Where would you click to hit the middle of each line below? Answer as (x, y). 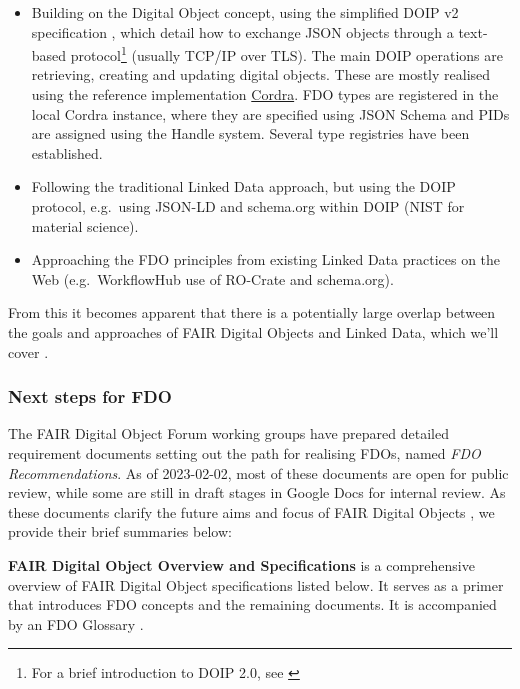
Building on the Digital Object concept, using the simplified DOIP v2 (245, 12)
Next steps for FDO (90, 396)
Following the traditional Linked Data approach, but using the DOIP (243, 186)
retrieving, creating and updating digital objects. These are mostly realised (261, 74)
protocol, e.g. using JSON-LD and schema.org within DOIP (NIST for (248, 206)
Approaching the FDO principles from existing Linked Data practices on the (266, 259)
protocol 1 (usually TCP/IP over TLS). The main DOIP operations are (286, 53)
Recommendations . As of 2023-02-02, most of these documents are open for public (258, 472)
